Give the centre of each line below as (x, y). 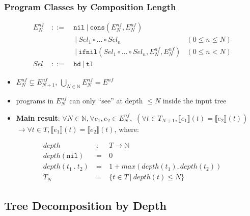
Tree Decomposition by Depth (85, 205)
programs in (35, 101)
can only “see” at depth (106, 101)
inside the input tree (195, 101)
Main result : (38, 117)
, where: (127, 129)
